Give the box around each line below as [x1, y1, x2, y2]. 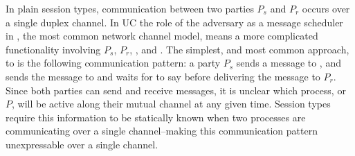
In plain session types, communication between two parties [6, 1, 254, 15]
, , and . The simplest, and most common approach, [129, 42, 349, 56]
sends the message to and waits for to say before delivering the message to [6, 69, 320, 83]
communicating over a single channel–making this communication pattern [6, 123, 318, 138]
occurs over [302, 1, 350, 15]
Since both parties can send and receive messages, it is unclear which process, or [6, 83, 346, 97]
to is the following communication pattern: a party [6, 55, 221, 70]
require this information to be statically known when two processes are [6, 110, 306, 124]
